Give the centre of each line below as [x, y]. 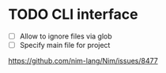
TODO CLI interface [73, 15]
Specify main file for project [65, 45]
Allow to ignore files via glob [66, 36]
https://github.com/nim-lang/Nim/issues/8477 [83, 61]
